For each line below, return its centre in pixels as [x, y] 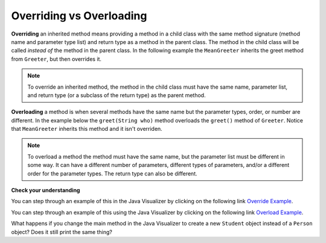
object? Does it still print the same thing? [62, 232]
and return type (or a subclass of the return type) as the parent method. [117, 95]
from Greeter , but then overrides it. [56, 59]
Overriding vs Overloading [79, 16]
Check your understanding [46, 191]
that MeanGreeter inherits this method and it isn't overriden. [87, 129]
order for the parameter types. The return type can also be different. [112, 173]
